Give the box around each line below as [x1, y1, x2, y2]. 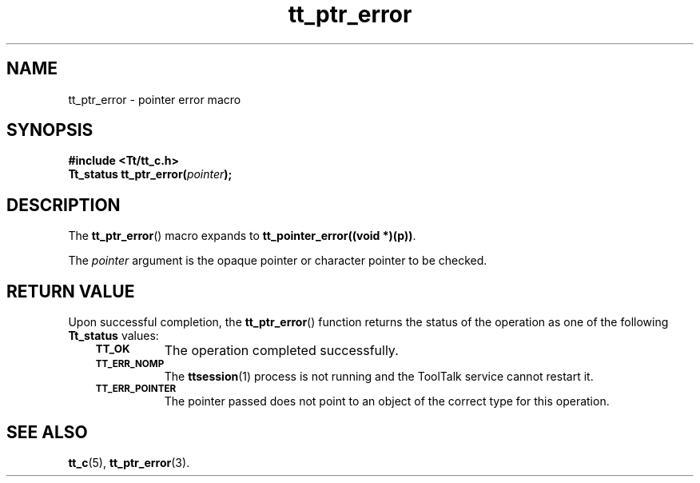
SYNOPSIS [6, 120, 93, 141]
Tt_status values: [68, 329, 159, 343]
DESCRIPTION [6, 194, 121, 215]
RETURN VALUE [6, 281, 135, 301]
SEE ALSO [6, 421, 88, 442]
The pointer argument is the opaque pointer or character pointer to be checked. [68, 253, 487, 268]
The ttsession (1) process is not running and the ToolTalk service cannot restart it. [164, 369, 594, 384]
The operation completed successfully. [164, 342, 399, 359]
